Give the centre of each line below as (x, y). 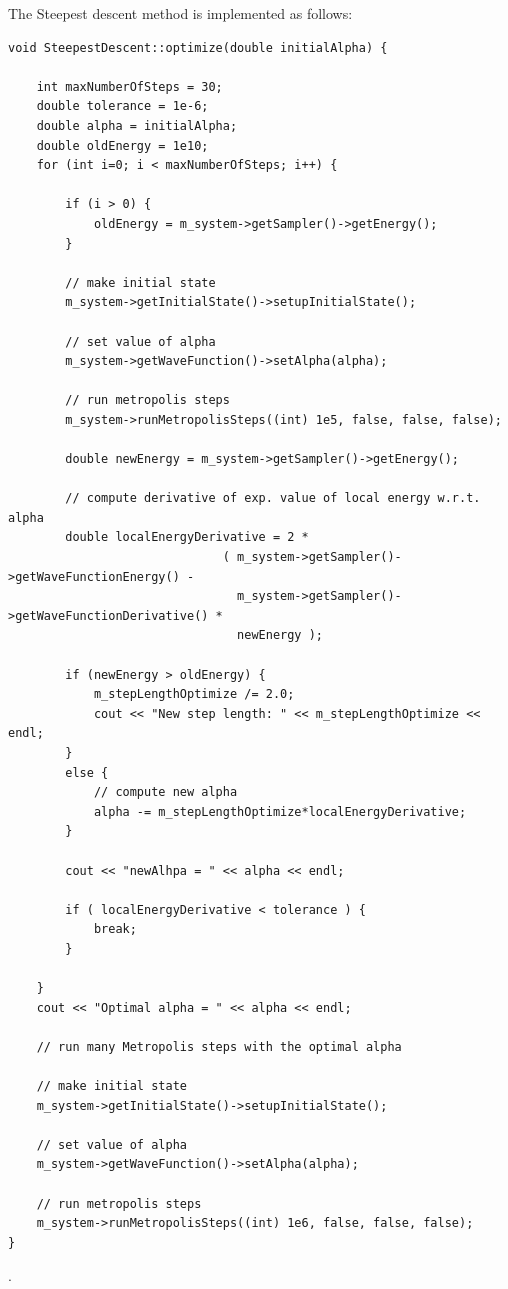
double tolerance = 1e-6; (122, 106)
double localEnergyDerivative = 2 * (187, 537)
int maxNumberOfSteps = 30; (129, 86)
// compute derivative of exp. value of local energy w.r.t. (273, 498)
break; (115, 929)
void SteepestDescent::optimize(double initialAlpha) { (198, 47)
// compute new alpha (165, 792)
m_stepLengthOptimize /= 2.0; (194, 694)
